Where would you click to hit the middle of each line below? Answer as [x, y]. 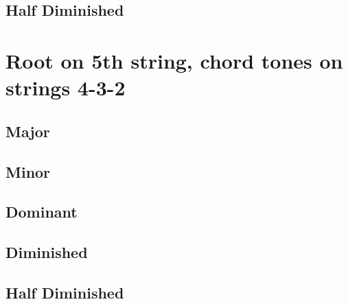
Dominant [42, 212]
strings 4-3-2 [66, 87]
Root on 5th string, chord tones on [174, 60]
